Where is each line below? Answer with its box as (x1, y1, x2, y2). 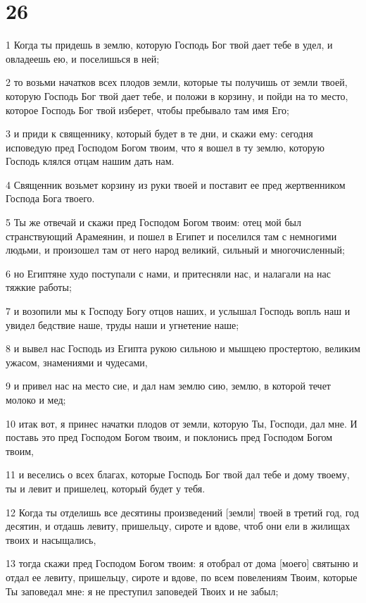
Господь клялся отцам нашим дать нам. (6, 154, 175, 168)
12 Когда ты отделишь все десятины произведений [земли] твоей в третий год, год (6, 504, 359, 519)
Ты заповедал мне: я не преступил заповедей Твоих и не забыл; (6, 583, 279, 598)
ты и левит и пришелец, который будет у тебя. (6, 480, 206, 495)
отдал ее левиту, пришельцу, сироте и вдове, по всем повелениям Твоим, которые (6, 569, 358, 584)
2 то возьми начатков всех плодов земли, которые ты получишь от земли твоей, (6, 75, 348, 89)
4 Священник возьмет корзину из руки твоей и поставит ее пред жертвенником (6, 177, 346, 192)
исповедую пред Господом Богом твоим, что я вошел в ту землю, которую (6, 139, 324, 154)
